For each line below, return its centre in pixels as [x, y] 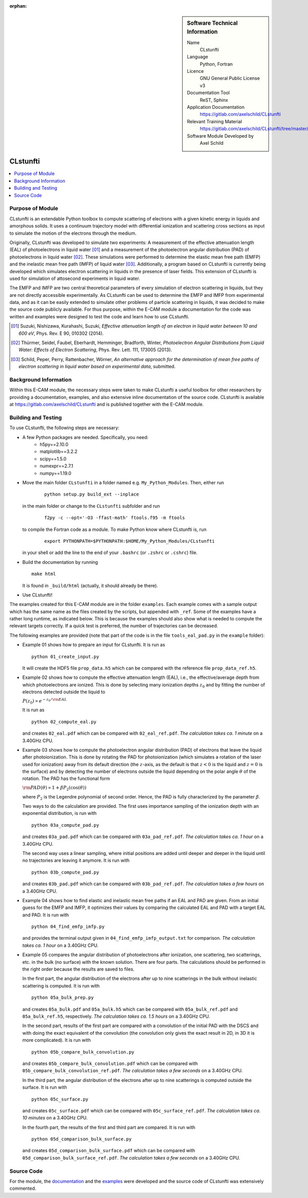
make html [44, 574]
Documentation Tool [208, 93]
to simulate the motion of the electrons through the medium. [73, 233]
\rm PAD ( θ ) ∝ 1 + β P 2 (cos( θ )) [54, 788]
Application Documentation [216, 107]
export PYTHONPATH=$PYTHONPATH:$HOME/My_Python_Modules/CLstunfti [130, 541]
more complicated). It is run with [56, 1040]
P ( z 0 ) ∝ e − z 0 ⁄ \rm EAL [45, 701]
